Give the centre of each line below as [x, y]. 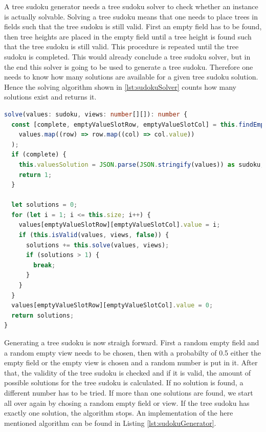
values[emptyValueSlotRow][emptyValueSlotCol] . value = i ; [119, 225]
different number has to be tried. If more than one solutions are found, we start [129, 392]
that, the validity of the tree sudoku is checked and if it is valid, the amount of [128, 372]
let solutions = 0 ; [45, 205]
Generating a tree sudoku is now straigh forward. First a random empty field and [132, 342]
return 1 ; [35, 175]
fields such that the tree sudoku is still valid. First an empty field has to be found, [133, 26]
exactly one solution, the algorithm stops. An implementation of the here [119, 413]
